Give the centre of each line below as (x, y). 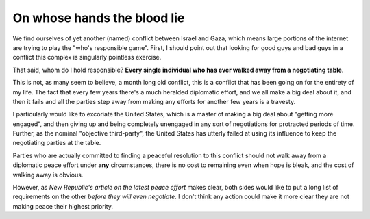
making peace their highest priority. (63, 206)
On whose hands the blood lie (99, 18)
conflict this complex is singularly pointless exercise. (87, 57)
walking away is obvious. (48, 175)
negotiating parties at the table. (57, 143)
